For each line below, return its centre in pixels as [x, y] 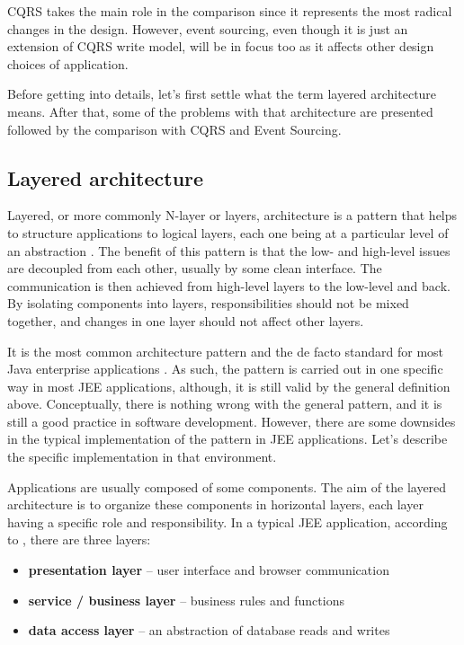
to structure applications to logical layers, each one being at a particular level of [228, 232]
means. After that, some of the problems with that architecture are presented [220, 111]
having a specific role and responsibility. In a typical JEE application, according [228, 521]
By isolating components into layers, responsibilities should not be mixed [208, 303]
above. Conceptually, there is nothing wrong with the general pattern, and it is [225, 404]
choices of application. [68, 63]
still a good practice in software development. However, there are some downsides [232, 421]
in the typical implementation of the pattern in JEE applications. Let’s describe [228, 439]
